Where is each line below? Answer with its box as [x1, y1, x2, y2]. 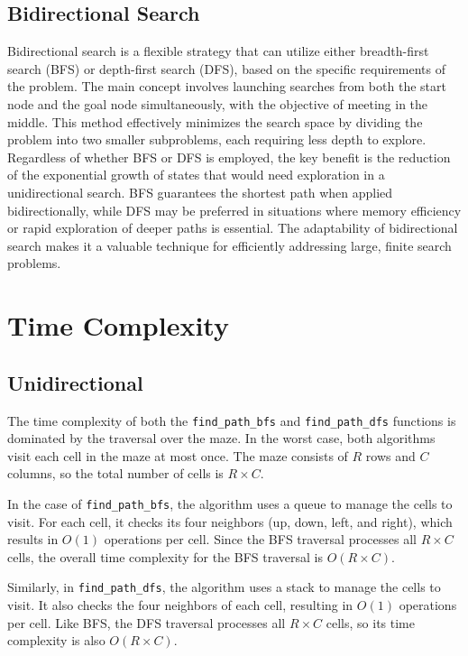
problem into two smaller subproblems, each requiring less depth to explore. [7, 130, 427, 149]
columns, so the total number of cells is [7, 464, 224, 483]
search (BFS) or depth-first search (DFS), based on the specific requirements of [7, 59, 446, 78]
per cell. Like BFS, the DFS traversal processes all [7, 613, 286, 632]
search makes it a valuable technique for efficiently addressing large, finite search [7, 236, 452, 254]
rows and [365, 446, 416, 465]
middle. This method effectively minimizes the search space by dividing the [7, 112, 423, 131]
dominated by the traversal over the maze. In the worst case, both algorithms [7, 429, 436, 448]
